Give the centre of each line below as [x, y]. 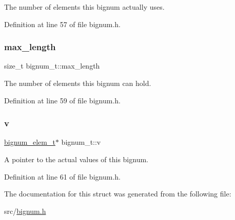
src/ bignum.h [25, 211]
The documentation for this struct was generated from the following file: [118, 194]
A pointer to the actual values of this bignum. [76, 159]
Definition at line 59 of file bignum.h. [62, 100]
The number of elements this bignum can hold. [78, 83]
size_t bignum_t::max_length [52, 66]
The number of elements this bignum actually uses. [84, 7]
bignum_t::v [81, 142]
